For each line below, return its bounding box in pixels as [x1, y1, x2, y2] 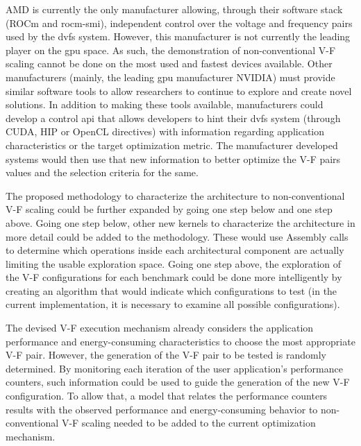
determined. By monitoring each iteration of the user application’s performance [6, 361, 343, 375]
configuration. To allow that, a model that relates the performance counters [6, 388, 328, 403]
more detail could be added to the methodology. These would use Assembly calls [6, 229, 349, 243]
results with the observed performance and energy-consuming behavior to [6, 402, 318, 416]
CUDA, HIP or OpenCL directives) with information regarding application [6, 124, 325, 139]
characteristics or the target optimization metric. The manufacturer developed [6, 137, 338, 152]
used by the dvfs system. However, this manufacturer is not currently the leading [6, 29, 351, 44]
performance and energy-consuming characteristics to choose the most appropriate [6, 334, 355, 348]
